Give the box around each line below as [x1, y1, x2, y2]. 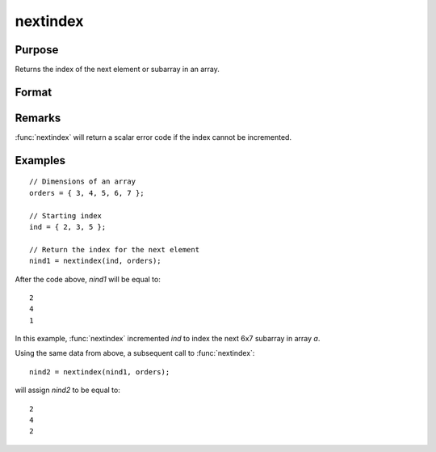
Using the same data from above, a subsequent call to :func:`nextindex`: [15, 349, 255, 358]
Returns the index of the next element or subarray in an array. [15, 65, 220, 74]
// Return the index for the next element [29, 245, 200, 254]
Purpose [15, 43, 59, 57]
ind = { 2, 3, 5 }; [29, 222, 107, 231]
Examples [15, 154, 66, 167]
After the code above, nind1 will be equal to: [15, 274, 161, 284]
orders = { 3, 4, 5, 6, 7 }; [29, 188, 145, 197]
